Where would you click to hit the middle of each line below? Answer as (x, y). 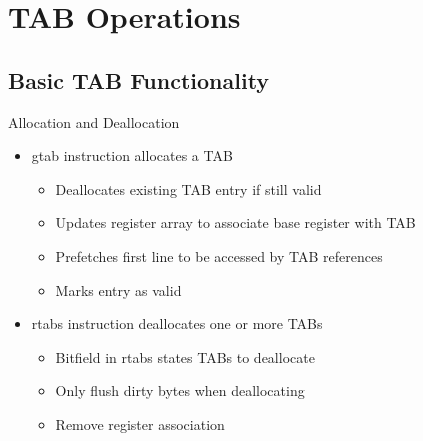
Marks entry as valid (118, 289)
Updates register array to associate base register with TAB (235, 222)
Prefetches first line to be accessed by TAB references (219, 255)
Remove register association (140, 423)
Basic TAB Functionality (139, 79)
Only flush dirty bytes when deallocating (180, 390)
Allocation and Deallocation (94, 121)
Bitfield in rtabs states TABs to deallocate (185, 356)
